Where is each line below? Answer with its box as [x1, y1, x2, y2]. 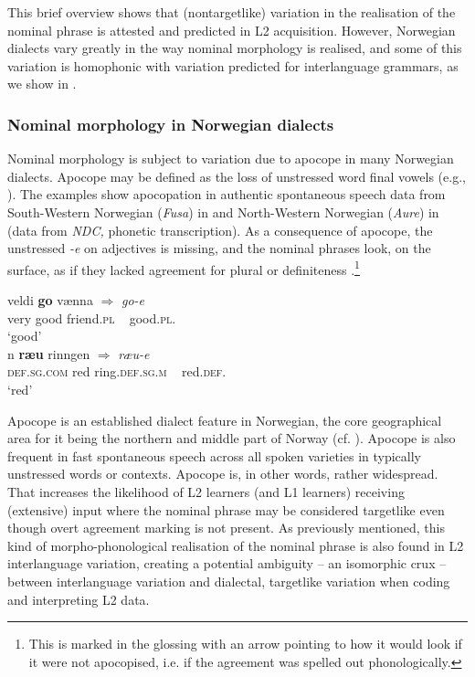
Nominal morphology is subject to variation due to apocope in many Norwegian [7, 149, 454, 168]
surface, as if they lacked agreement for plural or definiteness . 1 [7, 257, 360, 279]
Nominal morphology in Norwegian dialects [7, 112, 334, 135]
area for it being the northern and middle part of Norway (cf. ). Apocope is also [7, 428, 456, 448]
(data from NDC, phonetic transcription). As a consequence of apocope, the [7, 220, 433, 239]
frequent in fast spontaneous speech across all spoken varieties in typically [7, 446, 421, 465]
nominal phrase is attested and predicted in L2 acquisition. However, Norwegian [7, 20, 456, 39]
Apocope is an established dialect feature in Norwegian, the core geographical [7, 410, 442, 429]
